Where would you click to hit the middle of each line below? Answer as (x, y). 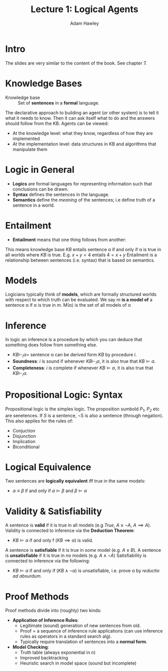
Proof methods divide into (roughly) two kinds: (53, 610)
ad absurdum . (27, 576)
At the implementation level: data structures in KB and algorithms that (84, 144)
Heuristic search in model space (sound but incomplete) (78, 663)
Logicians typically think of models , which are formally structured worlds (81, 295)
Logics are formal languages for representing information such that (82, 183)
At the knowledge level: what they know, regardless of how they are (83, 133)
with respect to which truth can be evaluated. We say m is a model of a (79, 300)
